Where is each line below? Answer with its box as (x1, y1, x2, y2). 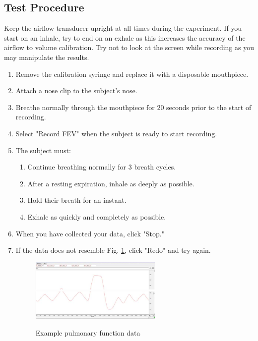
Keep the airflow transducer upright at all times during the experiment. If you (4, 23, 242, 33)
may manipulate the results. (4, 52, 89, 62)
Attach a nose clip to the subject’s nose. (15, 85, 137, 96)
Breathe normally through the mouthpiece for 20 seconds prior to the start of (15, 102, 252, 112)
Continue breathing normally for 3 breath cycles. (27, 162, 176, 172)
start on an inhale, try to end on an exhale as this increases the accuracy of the (4, 32, 246, 43)
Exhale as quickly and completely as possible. (27, 211, 166, 222)
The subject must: (15, 145, 71, 155)
